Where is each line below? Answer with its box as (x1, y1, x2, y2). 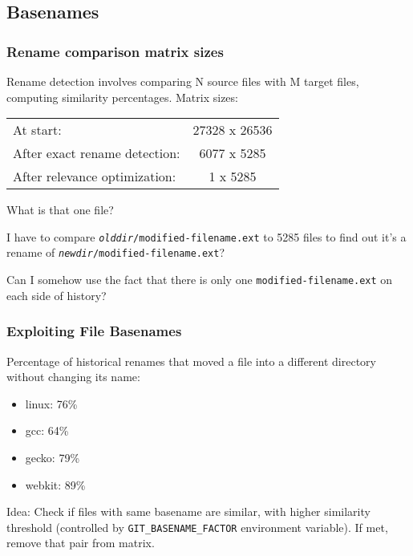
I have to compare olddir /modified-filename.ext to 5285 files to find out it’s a (6, 228, 407, 245)
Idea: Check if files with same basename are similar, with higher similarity (6, 503, 370, 520)
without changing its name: (6, 368, 140, 385)
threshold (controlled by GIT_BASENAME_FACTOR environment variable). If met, (6, 518, 388, 535)
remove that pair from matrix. (6, 534, 155, 551)
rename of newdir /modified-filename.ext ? (6, 244, 225, 261)
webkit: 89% (25, 476, 86, 493)
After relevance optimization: (13, 167, 176, 186)
